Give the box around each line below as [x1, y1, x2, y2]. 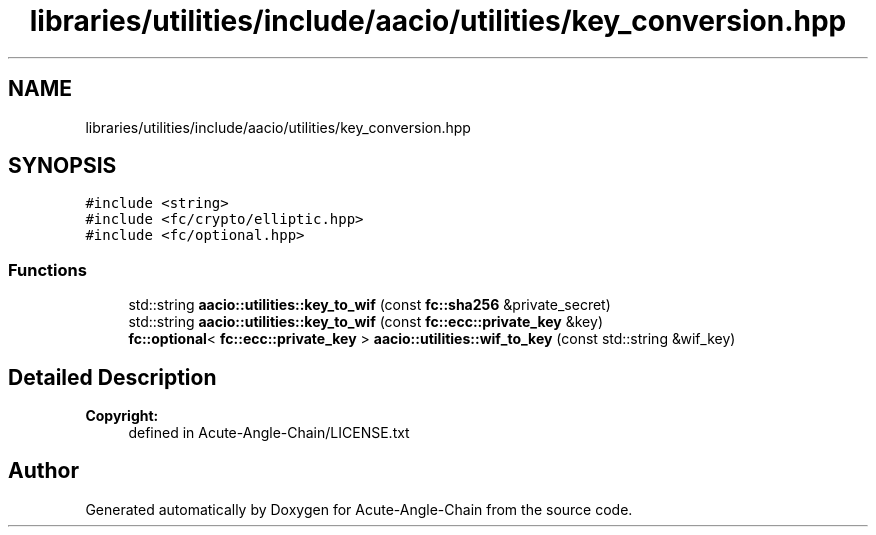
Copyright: [85, 407, 159, 425]
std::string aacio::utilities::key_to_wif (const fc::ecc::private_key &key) [128, 313, 603, 331]
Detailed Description [8, 364, 217, 390]
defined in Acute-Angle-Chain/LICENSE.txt [128, 424, 410, 442]
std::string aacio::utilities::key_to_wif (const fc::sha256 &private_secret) [128, 296, 611, 314]
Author [8, 458, 79, 484]
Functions [8, 259, 87, 280]
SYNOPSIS [8, 153, 117, 179]
